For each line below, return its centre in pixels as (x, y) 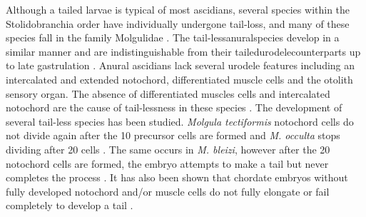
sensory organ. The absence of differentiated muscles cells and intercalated (168, 93)
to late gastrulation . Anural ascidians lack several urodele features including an (181, 65)
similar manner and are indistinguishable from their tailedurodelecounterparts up (183, 51)
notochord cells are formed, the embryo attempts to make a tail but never (167, 163)
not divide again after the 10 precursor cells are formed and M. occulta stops (173, 135)
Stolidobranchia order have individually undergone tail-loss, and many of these (178, 23)
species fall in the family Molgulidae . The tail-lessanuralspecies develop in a (173, 37)
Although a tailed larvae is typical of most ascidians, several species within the (178, 9)
